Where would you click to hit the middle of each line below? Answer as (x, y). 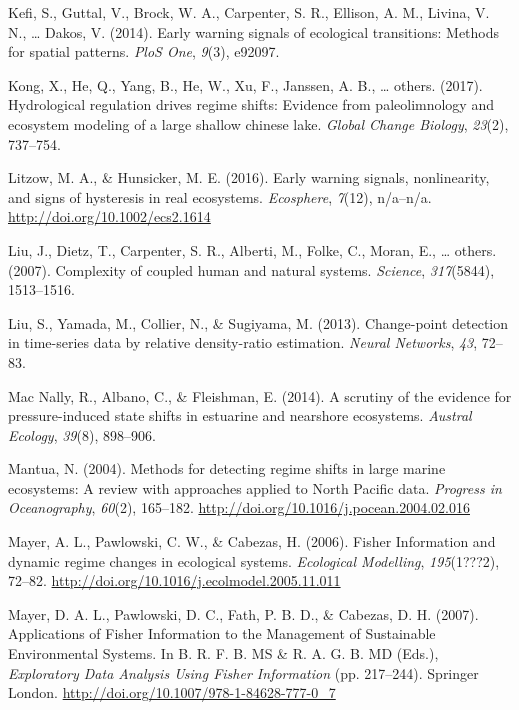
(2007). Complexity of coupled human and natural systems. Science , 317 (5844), (251, 269)
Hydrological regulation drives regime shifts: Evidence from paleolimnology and (251, 104)
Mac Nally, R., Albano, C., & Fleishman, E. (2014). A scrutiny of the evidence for (260, 395)
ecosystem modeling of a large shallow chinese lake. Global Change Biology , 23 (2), (258, 123)
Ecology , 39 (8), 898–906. (82, 434)
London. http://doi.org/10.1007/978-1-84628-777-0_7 (172, 692)
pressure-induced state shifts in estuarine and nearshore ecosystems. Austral (240, 415)
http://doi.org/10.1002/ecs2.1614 (109, 216)
